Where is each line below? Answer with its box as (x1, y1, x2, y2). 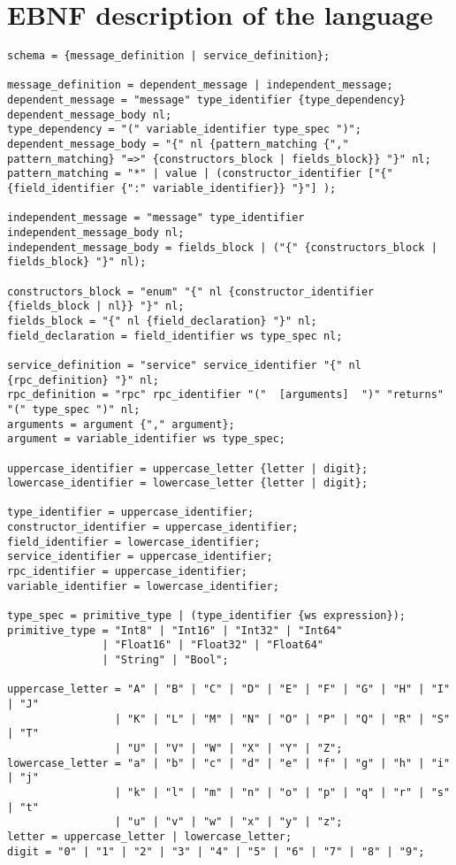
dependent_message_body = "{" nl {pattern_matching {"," (7, 138, 349, 151)
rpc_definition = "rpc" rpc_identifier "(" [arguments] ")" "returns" (7, 388, 444, 402)
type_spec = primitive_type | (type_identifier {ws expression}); (7, 609, 407, 623)
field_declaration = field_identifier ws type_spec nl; (7, 329, 343, 342)
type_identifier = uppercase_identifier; (7, 506, 255, 519)
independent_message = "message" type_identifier (7, 211, 305, 225)
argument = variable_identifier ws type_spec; (7, 432, 285, 446)
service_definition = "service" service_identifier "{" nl (7, 358, 361, 371)
